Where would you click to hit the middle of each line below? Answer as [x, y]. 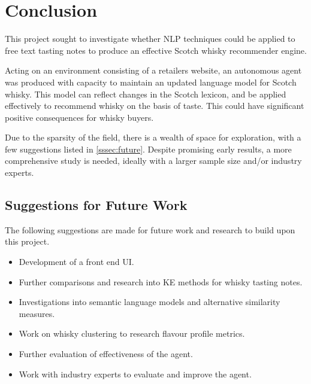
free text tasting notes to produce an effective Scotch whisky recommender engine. [156, 50]
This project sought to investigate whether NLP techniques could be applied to [150, 39]
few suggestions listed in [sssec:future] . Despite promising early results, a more [148, 149]
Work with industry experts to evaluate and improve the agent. [135, 374]
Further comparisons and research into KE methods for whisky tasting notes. [161, 281]
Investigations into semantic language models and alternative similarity [150, 302]
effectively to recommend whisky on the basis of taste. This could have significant [155, 106]
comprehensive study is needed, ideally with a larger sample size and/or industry [153, 161]
